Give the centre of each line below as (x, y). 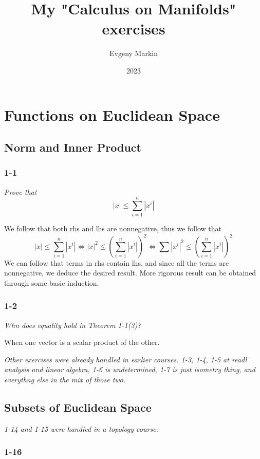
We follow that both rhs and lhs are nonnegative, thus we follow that (113, 228)
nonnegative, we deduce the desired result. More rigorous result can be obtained (130, 273)
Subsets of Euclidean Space (78, 407)
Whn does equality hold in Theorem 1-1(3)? (73, 325)
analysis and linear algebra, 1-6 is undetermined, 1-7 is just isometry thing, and (130, 369)
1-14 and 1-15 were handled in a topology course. (81, 428)
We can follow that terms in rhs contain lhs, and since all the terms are (117, 262)
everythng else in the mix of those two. (65, 379)
